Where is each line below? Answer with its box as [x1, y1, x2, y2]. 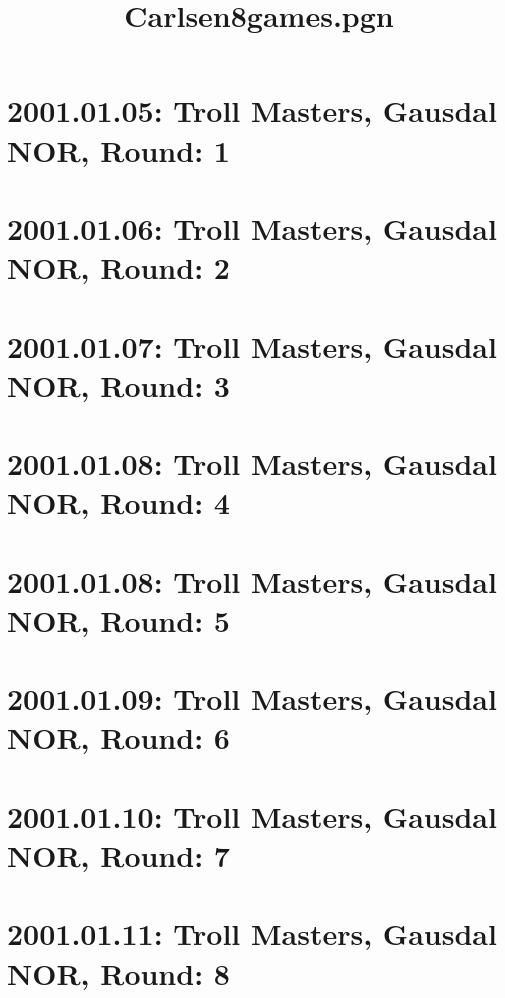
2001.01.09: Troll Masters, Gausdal [7, 678, 497, 719]
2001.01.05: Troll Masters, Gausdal [7, 90, 497, 131]
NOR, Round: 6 [7, 717, 230, 758]
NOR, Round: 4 [7, 482, 230, 523]
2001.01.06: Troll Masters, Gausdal [7, 207, 497, 248]
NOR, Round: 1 [7, 129, 230, 170]
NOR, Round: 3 [7, 364, 230, 405]
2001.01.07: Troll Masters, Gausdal [7, 325, 497, 366]
